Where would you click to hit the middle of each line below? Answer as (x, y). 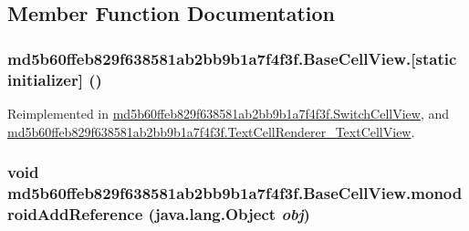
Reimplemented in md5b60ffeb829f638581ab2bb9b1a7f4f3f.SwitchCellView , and (229, 113)
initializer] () (55, 79)
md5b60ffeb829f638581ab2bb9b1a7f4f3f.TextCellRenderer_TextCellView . (211, 131)
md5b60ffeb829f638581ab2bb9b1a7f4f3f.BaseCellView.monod (235, 192)
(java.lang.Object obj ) (229, 213)
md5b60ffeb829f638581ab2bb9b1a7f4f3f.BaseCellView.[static (232, 58)
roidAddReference (75, 213)
